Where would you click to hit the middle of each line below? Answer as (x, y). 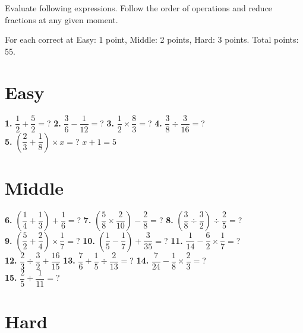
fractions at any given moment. (61, 19)
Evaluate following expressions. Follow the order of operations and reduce (139, 8)
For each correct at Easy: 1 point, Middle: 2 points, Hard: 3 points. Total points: (152, 39)
